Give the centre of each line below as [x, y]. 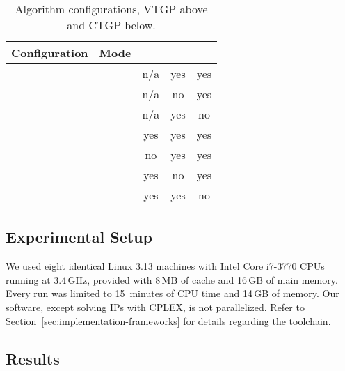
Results [33, 358]
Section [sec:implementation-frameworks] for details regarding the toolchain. [168, 320]
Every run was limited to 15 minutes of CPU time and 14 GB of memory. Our [172, 293]
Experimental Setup [79, 237]
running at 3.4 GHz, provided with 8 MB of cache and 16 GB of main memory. [172, 279]
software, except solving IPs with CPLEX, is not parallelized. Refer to [155, 306]
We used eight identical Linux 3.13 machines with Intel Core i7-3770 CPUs [165, 266]
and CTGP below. [111, 25]
